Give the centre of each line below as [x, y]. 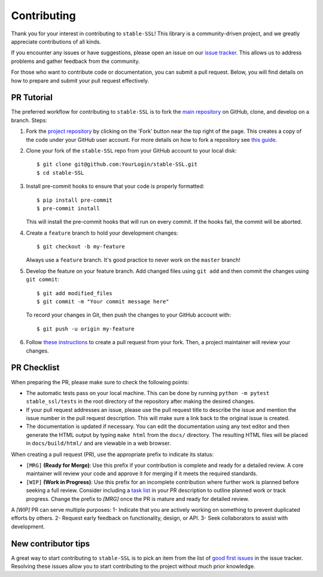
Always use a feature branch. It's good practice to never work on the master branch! [133, 260]
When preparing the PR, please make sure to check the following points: [100, 382]
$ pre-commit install [68, 208]
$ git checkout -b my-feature [81, 247]
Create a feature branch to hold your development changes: [102, 233]
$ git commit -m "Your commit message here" [103, 302]
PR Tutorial [32, 98]
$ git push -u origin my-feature [86, 329]
